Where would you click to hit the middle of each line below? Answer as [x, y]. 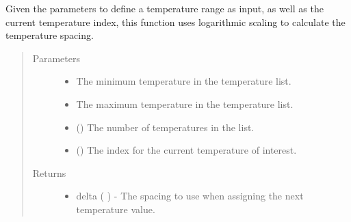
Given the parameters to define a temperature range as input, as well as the [165, 8]
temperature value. [116, 209]
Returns [49, 172]
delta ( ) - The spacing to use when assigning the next [190, 196]
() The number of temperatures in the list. [165, 127]
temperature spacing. [50, 35]
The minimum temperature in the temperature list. [184, 81]
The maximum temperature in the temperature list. [185, 103]
